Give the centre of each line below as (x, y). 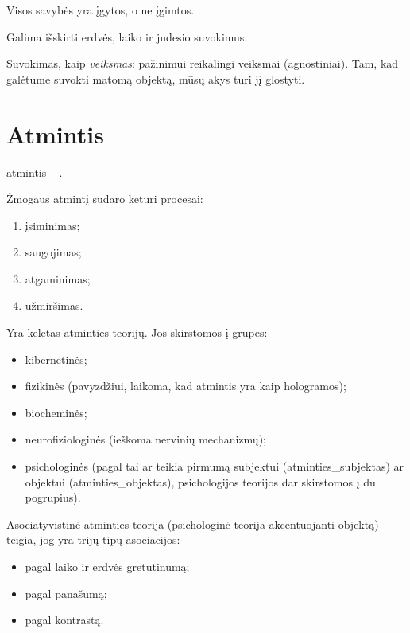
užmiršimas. (54, 305)
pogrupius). (53, 497)
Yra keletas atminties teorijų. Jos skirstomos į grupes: (137, 332)
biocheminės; (56, 412)
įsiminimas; (52, 225)
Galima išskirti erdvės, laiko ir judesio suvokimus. (127, 36)
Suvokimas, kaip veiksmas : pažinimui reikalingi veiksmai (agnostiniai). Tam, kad (203, 63)
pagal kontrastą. (64, 620)
